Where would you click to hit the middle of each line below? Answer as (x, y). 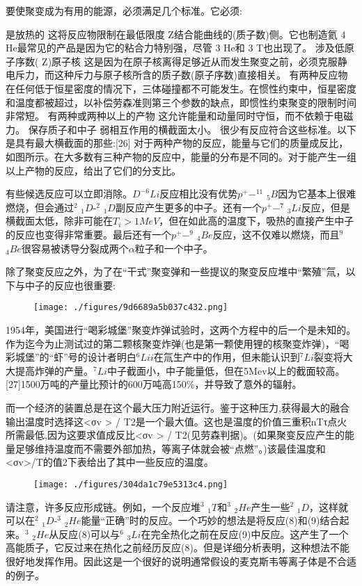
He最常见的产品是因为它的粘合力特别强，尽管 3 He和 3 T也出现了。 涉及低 (175, 48)
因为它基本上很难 (317, 194)
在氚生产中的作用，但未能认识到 (227, 357)
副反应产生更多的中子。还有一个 (188, 207)
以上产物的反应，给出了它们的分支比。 (93, 170)
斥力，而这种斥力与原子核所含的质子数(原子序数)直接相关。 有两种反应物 (181, 75)
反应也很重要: (85, 285)
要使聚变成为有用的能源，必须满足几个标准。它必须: (124, 10)
